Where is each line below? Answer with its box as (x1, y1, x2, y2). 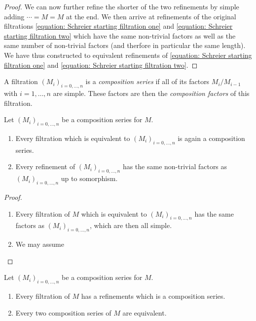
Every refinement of (15, 161, 75, 172)
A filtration (4, 76, 38, 87)
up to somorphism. (61, 173, 118, 183)
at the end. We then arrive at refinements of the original (66, 11, 236, 21)
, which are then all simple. (89, 220, 172, 230)
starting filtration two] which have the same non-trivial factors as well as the (4, 30, 236, 41)
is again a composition (178, 133, 245, 143)
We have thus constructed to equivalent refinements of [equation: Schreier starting (4, 49, 252, 60)
